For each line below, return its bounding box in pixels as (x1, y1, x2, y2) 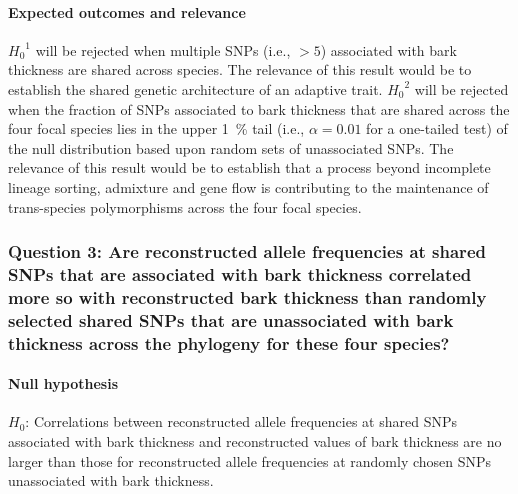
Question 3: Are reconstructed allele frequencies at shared (8, 239, 486, 264)
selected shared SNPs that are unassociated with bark (8, 307, 454, 332)
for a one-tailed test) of (366, 118, 508, 139)
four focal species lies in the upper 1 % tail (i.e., (8, 118, 305, 139)
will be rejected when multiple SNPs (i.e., (35, 39, 291, 60)
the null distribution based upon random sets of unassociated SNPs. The (8, 137, 454, 158)
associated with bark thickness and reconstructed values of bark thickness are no (8, 431, 502, 452)
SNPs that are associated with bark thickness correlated (8, 261, 472, 286)
